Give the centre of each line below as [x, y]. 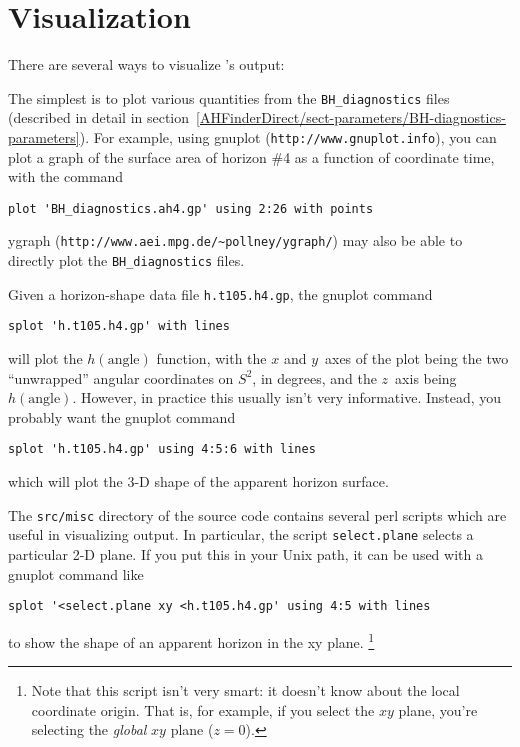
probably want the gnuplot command [122, 416]
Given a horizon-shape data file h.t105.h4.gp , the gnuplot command [220, 293]
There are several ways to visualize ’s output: [146, 64]
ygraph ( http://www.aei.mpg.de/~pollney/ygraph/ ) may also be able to [235, 240]
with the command [66, 176]
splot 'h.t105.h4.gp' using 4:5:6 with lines [162, 449]
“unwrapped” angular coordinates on [121, 377]
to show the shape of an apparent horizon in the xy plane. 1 [191, 640]
